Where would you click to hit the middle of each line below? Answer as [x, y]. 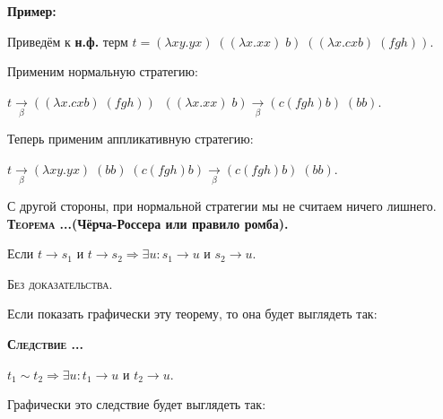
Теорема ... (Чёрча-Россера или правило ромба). [148, 223]
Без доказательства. [60, 283]
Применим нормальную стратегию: [103, 71]
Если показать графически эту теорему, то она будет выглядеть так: [192, 314]
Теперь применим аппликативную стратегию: [130, 139]
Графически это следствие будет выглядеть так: [137, 404]
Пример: [32, 11]
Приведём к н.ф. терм [68, 41]
